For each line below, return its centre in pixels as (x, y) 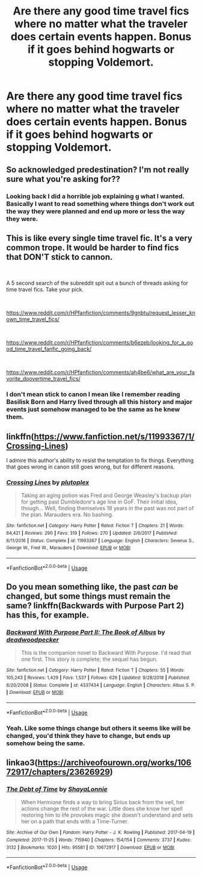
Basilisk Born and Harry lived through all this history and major (99, 402)
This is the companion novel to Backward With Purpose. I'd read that (106, 653)
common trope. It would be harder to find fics (93, 247)
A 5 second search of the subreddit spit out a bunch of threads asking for (97, 283)
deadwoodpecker (32, 640)
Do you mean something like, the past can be (92, 587)
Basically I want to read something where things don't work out (100, 204)
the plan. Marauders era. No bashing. (67, 515)
